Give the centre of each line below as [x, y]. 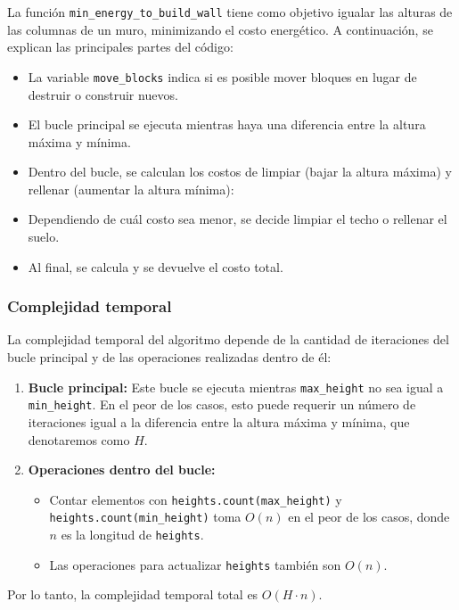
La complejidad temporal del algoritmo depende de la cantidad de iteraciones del [228, 339]
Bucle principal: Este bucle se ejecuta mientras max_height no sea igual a [236, 387]
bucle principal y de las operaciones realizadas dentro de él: [169, 357]
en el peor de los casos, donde [369, 517]
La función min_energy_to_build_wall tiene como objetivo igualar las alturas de [230, 12]
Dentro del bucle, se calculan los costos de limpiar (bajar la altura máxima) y [240, 172]
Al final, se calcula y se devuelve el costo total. [156, 266]
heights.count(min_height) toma [145, 517]
